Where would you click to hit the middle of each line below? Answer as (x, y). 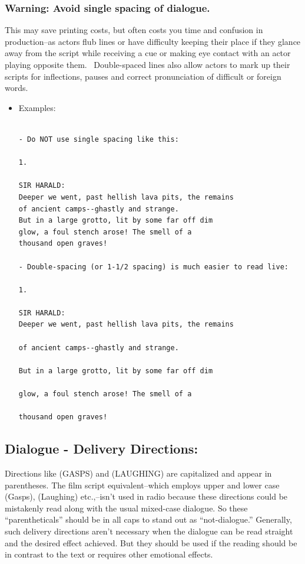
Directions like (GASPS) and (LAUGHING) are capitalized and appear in (138, 473)
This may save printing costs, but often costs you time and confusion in (134, 30)
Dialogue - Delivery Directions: (102, 449)
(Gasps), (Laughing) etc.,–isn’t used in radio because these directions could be (146, 496)
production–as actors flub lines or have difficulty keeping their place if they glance (153, 41)
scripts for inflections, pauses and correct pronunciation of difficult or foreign (143, 76)
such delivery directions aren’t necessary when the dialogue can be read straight (149, 531)
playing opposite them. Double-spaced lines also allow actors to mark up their (147, 64)
